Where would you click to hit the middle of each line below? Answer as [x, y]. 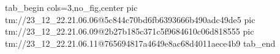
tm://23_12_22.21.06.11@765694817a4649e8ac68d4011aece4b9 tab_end [140, 43]
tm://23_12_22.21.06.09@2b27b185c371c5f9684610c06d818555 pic [130, 31]
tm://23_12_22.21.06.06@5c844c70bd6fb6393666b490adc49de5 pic [130, 19]
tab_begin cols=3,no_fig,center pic [71, 7]
